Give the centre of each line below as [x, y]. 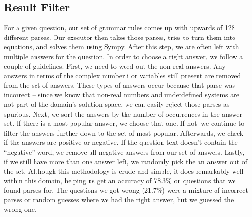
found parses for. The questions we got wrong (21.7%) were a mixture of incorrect [126, 190]
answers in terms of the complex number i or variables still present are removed [123, 75]
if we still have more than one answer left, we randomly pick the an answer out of [126, 161]
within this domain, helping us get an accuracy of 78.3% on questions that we [120, 180]
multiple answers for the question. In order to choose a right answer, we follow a [124, 56]
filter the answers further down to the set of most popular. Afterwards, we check [124, 132]
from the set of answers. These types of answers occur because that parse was [119, 85]
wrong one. [20, 209]
